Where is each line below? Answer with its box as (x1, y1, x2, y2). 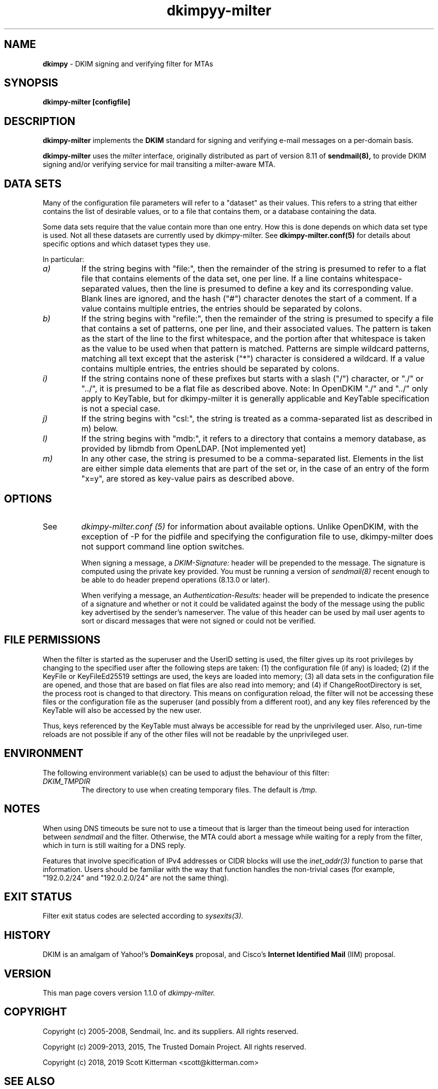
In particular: (42, 255, 84, 264)
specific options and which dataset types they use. (42, 239, 210, 248)
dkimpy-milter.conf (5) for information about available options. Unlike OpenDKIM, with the (81, 521, 418, 531)
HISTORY (4, 928, 51, 941)
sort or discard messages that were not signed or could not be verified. (81, 616, 316, 625)
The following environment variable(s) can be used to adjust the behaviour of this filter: (42, 768, 329, 777)
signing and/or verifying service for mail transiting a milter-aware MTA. (42, 160, 275, 169)
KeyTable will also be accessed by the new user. (42, 705, 202, 714)
